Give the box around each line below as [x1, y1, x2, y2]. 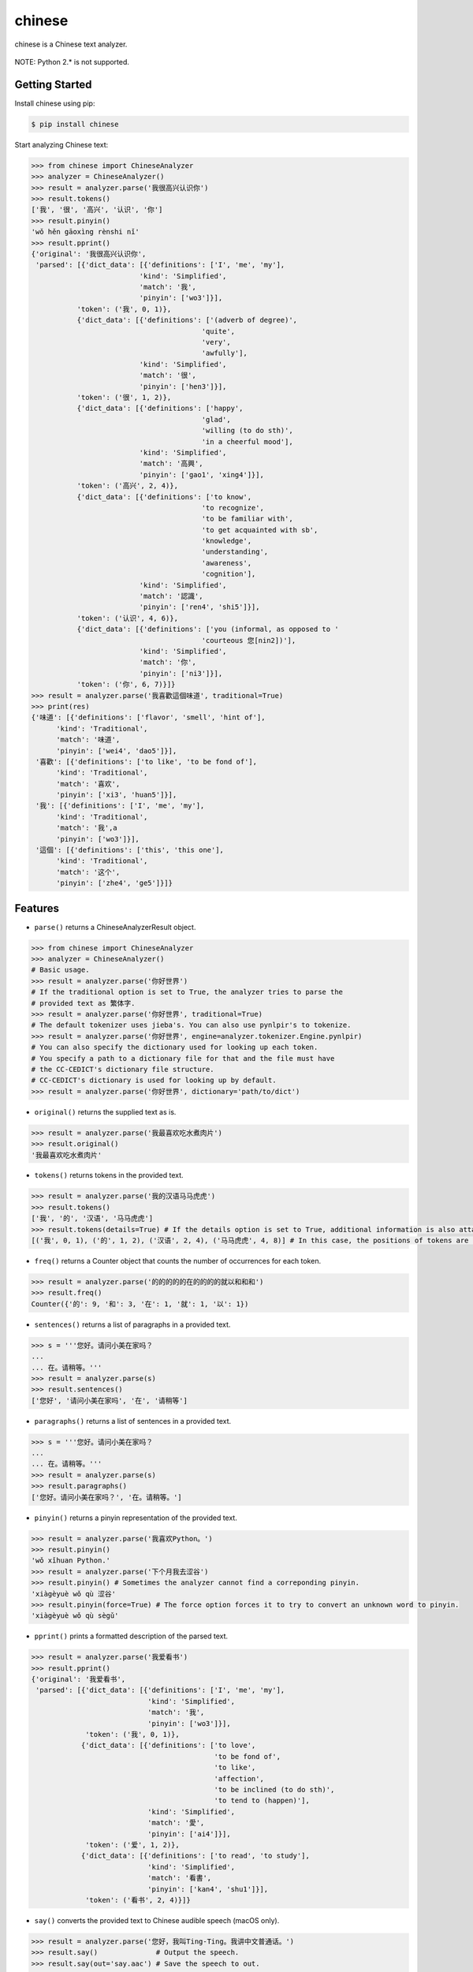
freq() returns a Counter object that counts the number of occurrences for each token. [34, 1257, 322, 1266]
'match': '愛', [147, 1818, 205, 1828]
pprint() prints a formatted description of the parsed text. [34, 1631, 229, 1641]
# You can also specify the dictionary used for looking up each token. [31, 1043, 318, 1052]
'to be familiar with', [201, 514, 293, 524]
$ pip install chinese [31, 119, 119, 129]
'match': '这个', [56, 868, 121, 876]
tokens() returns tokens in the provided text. [34, 1171, 184, 1180]
